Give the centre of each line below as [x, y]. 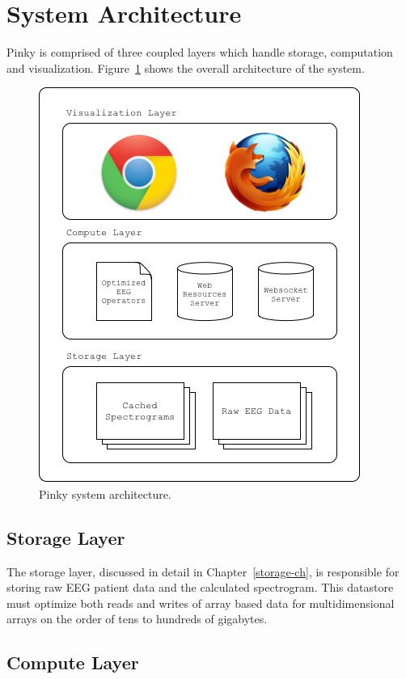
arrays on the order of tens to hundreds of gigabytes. [137, 619]
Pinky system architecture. [105, 493]
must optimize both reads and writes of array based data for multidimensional [201, 603]
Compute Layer [73, 662]
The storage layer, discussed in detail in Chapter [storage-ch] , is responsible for [203, 571]
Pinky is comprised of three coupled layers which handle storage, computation [200, 52]
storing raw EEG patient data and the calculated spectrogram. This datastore [200, 587]
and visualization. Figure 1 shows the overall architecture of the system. [186, 67]
